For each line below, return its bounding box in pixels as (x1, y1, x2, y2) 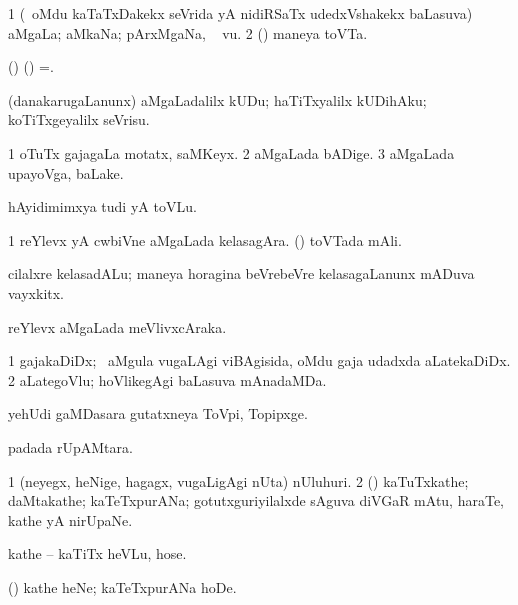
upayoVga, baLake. (8, 162, 124, 183)
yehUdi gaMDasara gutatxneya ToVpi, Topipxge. (8, 403, 308, 424)
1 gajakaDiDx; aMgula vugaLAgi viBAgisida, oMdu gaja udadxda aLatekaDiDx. (8, 350, 511, 371)
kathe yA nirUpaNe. (8, 509, 133, 530)
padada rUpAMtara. (8, 436, 133, 457)
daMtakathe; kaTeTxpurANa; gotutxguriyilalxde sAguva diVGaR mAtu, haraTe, (8, 490, 505, 511)
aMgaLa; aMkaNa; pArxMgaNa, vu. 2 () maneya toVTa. (8, 22, 368, 43)
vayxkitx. (8, 282, 65, 303)
